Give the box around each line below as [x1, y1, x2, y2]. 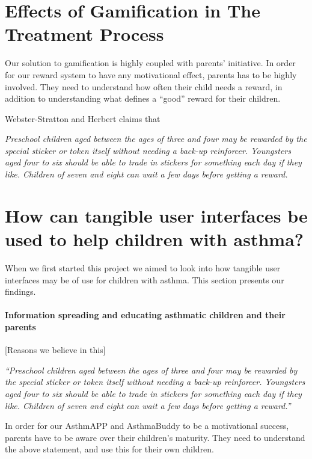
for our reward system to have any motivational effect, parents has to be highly [5, 68, 297, 81]
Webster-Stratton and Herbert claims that [5, 112, 161, 125]
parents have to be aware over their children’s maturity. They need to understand [5, 431, 305, 443]
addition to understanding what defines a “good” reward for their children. [5, 92, 281, 105]
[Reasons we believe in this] [5, 343, 106, 356]
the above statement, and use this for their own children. [5, 443, 215, 455]
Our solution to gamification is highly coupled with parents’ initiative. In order [5, 57, 296, 69]
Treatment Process [5, 22, 164, 46]
